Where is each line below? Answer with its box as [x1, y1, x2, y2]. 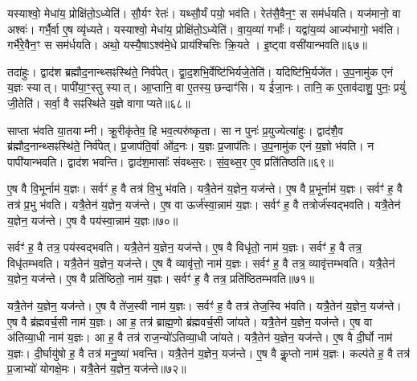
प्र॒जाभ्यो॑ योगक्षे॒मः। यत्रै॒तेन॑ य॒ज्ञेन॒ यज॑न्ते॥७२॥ [7, 360, 186, 377]
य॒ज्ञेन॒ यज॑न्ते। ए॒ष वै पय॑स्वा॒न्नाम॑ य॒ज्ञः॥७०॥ [7, 211, 178, 228]
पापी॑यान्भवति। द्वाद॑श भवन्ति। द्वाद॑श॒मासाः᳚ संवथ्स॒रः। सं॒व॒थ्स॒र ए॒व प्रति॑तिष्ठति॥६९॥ [7, 153, 334, 170]
